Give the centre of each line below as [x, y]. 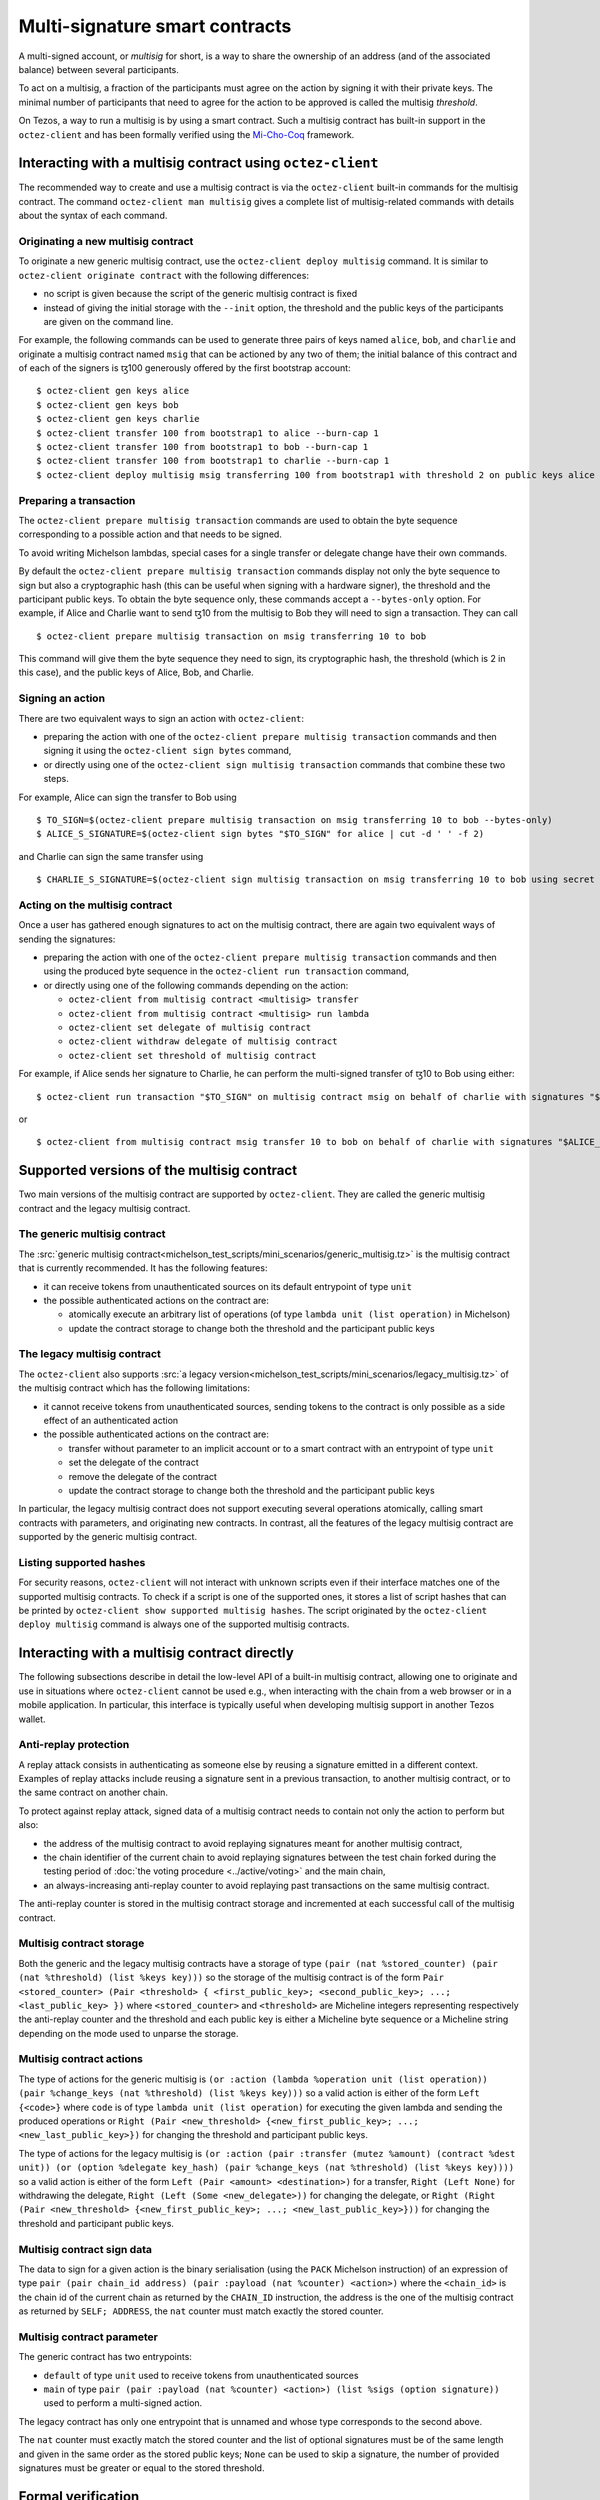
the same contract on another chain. [93, 1792]
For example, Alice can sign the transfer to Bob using [127, 797]
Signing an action [61, 698]
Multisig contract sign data [85, 2249]
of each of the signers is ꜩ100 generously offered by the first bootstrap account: [184, 368]
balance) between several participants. [99, 69]
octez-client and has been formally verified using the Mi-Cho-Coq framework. [186, 134]
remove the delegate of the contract [142, 1476]
